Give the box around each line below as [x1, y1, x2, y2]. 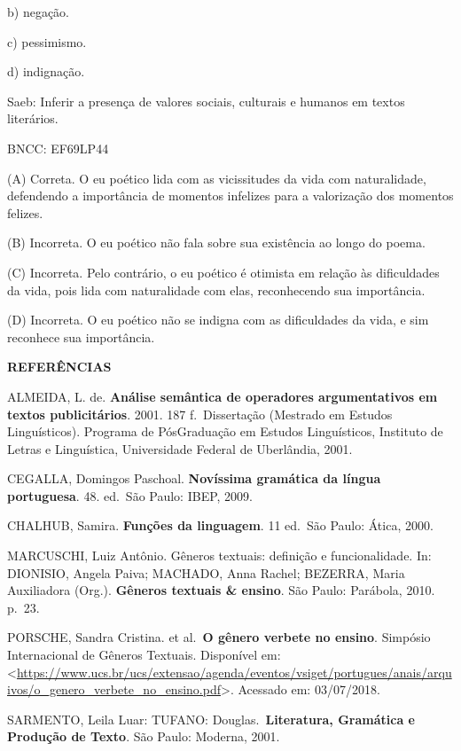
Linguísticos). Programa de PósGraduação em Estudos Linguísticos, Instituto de [7, 422, 443, 441]
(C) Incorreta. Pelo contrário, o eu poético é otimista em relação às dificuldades [7, 262, 440, 281]
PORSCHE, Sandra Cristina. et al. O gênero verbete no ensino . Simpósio [7, 628, 431, 646]
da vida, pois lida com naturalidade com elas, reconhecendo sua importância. [7, 280, 426, 299]
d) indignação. [7, 62, 85, 81]
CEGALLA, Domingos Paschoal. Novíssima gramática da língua [7, 469, 381, 488]
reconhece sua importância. [7, 327, 155, 346]
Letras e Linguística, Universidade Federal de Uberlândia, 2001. [7, 439, 353, 458]
